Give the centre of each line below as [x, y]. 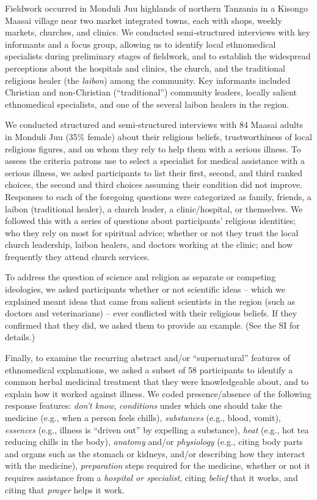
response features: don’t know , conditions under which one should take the [144, 405]
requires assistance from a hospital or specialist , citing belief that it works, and [151, 477]
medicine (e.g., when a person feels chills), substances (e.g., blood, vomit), [143, 417]
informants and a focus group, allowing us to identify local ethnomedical [140, 44]
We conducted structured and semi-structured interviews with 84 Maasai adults [154, 125]
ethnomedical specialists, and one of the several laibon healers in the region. [147, 104]
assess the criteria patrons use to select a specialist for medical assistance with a [155, 161]
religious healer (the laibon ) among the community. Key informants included [148, 80]
